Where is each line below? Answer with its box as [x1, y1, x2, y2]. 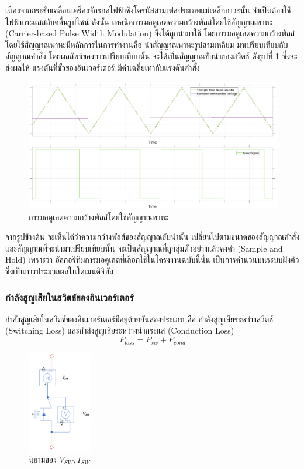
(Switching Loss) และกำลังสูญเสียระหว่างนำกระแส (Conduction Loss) [5, 324, 234, 337]
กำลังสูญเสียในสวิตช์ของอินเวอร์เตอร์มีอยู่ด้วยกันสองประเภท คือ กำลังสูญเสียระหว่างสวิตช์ [5, 312, 273, 325]
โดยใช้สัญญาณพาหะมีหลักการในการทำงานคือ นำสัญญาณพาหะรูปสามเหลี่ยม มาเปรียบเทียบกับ [5, 38, 288, 50]
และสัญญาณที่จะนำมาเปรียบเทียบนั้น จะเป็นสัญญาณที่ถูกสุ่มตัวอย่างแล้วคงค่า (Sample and [5, 242, 283, 254]
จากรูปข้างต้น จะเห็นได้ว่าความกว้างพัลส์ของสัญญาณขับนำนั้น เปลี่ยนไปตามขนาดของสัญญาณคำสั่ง [5, 230, 300, 243]
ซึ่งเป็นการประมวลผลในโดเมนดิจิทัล [5, 265, 114, 277]
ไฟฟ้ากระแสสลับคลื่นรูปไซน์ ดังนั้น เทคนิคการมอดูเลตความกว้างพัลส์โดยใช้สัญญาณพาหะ [5, 15, 273, 28]
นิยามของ [29, 453, 57, 465]
